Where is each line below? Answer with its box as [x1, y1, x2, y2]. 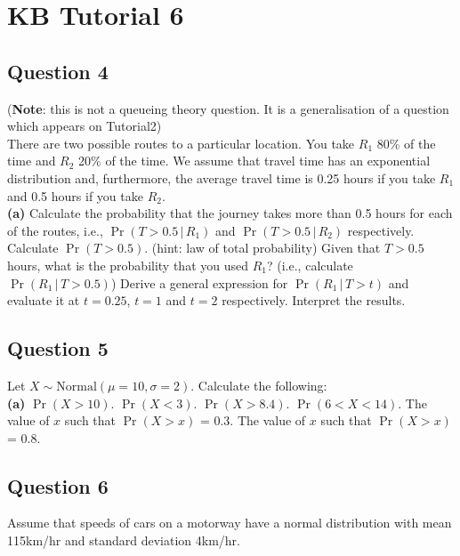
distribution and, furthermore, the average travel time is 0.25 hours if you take [7, 168, 436, 187]
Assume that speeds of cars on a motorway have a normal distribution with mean [7, 513, 452, 532]
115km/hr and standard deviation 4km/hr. [7, 531, 240, 550]
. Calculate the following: [190, 375, 327, 394]
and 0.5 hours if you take [7, 186, 143, 205]
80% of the [376, 133, 436, 152]
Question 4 [7, 57, 109, 85]
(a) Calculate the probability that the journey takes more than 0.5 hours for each [7, 204, 453, 222]
